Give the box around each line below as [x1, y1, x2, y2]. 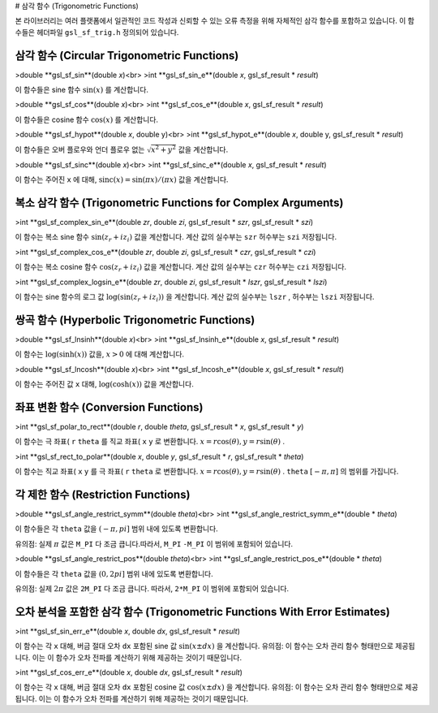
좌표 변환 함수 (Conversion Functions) [15, 400, 204, 414]
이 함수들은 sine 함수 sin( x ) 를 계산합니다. [15, 85, 149, 95]
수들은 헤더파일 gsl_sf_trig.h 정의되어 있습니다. [15, 27, 179, 37]
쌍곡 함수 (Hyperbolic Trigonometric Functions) [15, 313, 255, 326]
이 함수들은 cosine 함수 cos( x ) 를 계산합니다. [15, 115, 158, 124]
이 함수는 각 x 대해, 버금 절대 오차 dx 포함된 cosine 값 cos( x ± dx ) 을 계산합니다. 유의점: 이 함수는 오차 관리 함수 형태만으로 [15, 682, 404, 692]
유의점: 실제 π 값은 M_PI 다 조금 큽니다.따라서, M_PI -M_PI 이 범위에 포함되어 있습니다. [15, 538, 294, 548]
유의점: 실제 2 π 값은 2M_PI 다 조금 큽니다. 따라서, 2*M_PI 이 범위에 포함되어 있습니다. [15, 584, 290, 593]
